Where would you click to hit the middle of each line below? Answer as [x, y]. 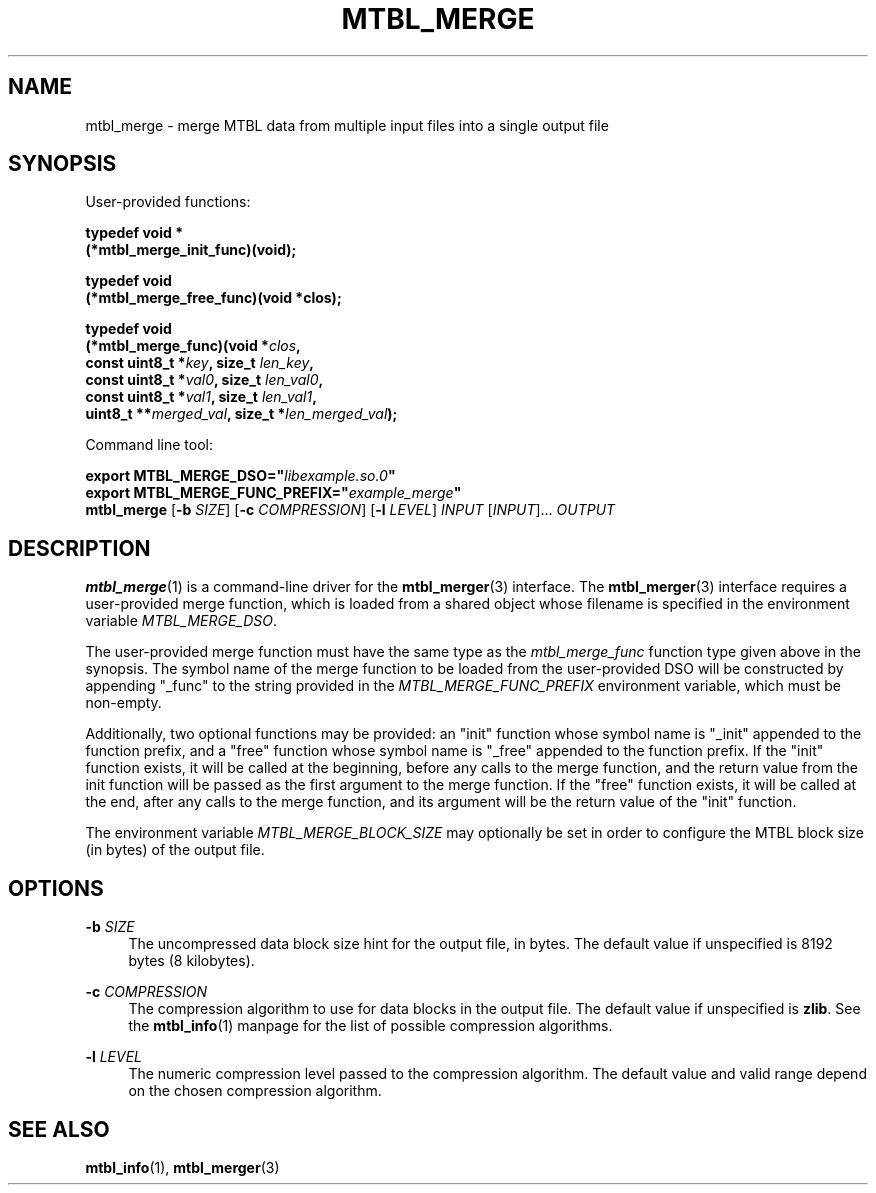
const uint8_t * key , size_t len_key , [199, 363]
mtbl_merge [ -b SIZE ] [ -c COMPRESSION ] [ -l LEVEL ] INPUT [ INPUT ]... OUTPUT [350, 510]
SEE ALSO [59, 1129]
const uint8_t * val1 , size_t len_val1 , [201, 397]
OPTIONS [56, 888]
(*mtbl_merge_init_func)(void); [191, 250]
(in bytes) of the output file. [175, 850]
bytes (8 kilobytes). [191, 961]
